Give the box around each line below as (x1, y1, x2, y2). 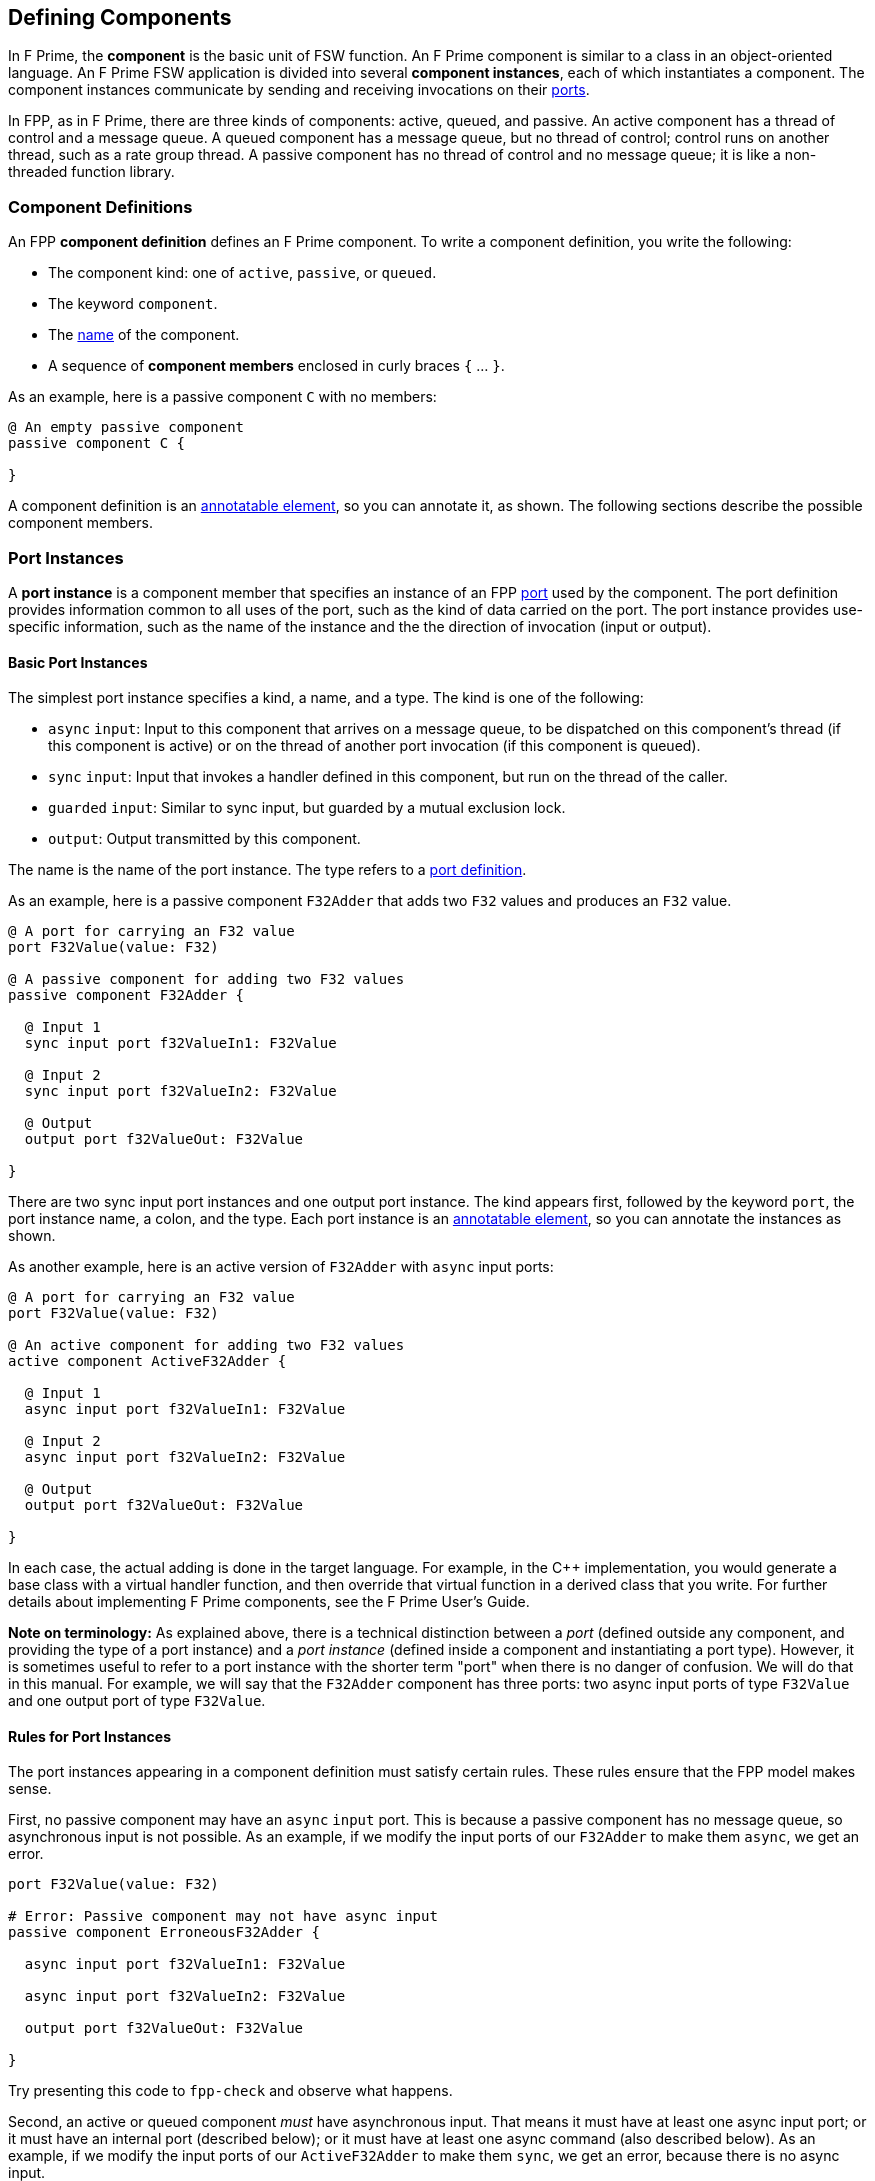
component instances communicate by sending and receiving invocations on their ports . (8, 81, 590, 99)
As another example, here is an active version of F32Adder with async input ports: (8, 1258, 554, 1276)
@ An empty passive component (8, 419, 245, 436)
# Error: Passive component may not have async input (8, 1908, 438, 1925)
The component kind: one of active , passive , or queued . (48, 264, 437, 282)
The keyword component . (48, 295, 218, 313)
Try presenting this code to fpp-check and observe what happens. (8, 2082, 453, 2100)
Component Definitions (8, 196, 193, 217)
